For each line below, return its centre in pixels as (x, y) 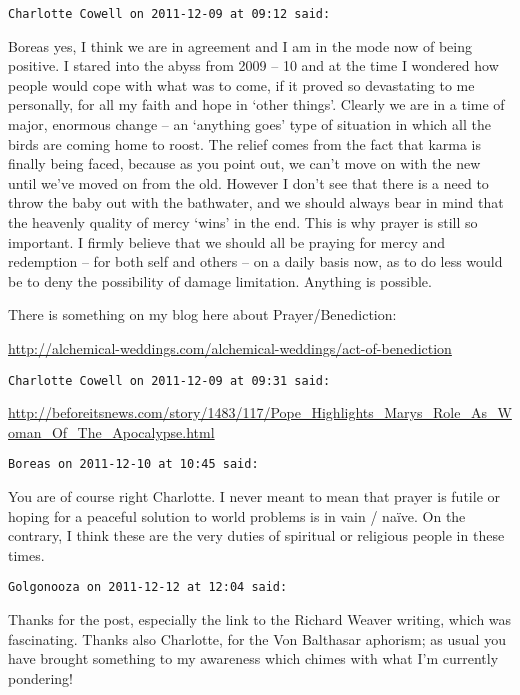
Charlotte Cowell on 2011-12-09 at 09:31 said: (169, 380)
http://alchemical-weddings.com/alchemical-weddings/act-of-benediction (230, 347)
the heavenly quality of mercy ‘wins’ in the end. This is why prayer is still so (243, 222)
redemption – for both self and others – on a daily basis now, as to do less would (255, 261)
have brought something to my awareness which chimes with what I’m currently (253, 658)
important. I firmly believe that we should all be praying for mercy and (227, 241)
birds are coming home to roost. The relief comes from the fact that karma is (244, 143)
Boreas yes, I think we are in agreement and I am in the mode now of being (240, 45)
